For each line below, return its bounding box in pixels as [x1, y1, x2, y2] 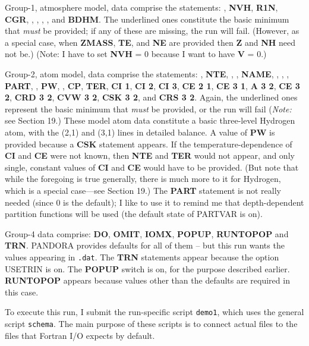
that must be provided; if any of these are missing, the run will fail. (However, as [5, 24, 299, 37]
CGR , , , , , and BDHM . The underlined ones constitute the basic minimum [5, 12, 289, 25]
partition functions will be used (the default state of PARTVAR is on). [5, 207, 263, 220]
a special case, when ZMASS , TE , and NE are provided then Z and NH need [5, 36, 295, 48]
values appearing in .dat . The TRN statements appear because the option [5, 250, 279, 263]
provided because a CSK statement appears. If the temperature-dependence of [5, 137, 292, 150]
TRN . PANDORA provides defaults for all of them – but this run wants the [5, 239, 285, 251]
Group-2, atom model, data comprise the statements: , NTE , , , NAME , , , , [5, 67, 289, 80]
